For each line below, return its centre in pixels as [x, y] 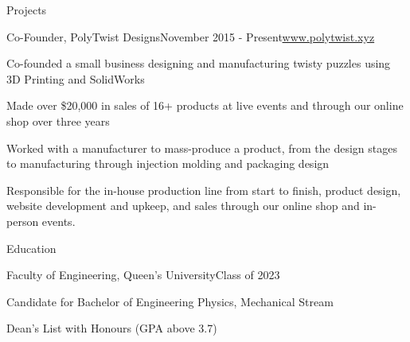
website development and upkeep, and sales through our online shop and [183, 206]
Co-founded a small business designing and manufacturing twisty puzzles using [199, 63]
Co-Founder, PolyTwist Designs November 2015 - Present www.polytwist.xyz [191, 36]
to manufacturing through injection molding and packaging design [168, 163]
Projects [27, 10]
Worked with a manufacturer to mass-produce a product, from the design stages [202, 148]
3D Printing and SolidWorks [76, 78]
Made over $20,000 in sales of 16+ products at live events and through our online [205, 105]
